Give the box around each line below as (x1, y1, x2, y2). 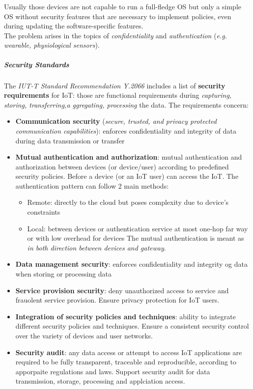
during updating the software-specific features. (4, 21, 143, 31)
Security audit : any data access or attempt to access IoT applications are (15, 347, 242, 357)
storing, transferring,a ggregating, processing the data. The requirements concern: (4, 99, 249, 110)
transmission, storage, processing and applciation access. (15, 376, 185, 386)
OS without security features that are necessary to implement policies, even (4, 11, 231, 21)
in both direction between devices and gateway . (27, 242, 166, 252)
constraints (27, 207, 60, 217)
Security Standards (4, 59, 69, 69)
